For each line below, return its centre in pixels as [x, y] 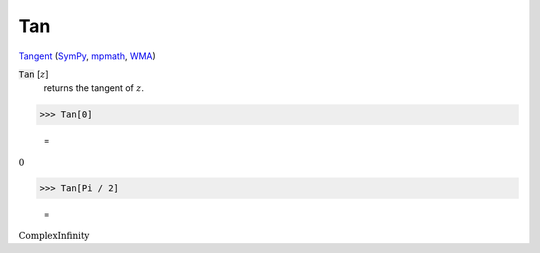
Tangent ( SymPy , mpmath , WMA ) [87, 56]
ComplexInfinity [54, 236]
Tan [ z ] [33, 74]
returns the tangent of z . [94, 88]
